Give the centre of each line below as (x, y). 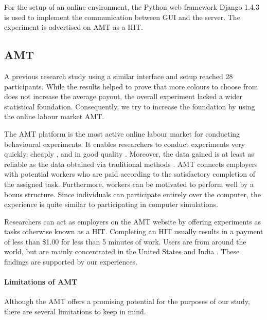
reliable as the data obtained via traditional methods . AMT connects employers (131, 164)
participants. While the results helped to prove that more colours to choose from (131, 86)
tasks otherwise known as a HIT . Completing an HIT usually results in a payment (134, 231)
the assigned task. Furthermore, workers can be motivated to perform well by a (129, 184)
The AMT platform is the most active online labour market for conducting (122, 133)
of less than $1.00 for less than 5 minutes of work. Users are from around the (125, 241)
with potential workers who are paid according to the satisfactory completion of (130, 174)
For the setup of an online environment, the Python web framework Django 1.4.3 (132, 7)
